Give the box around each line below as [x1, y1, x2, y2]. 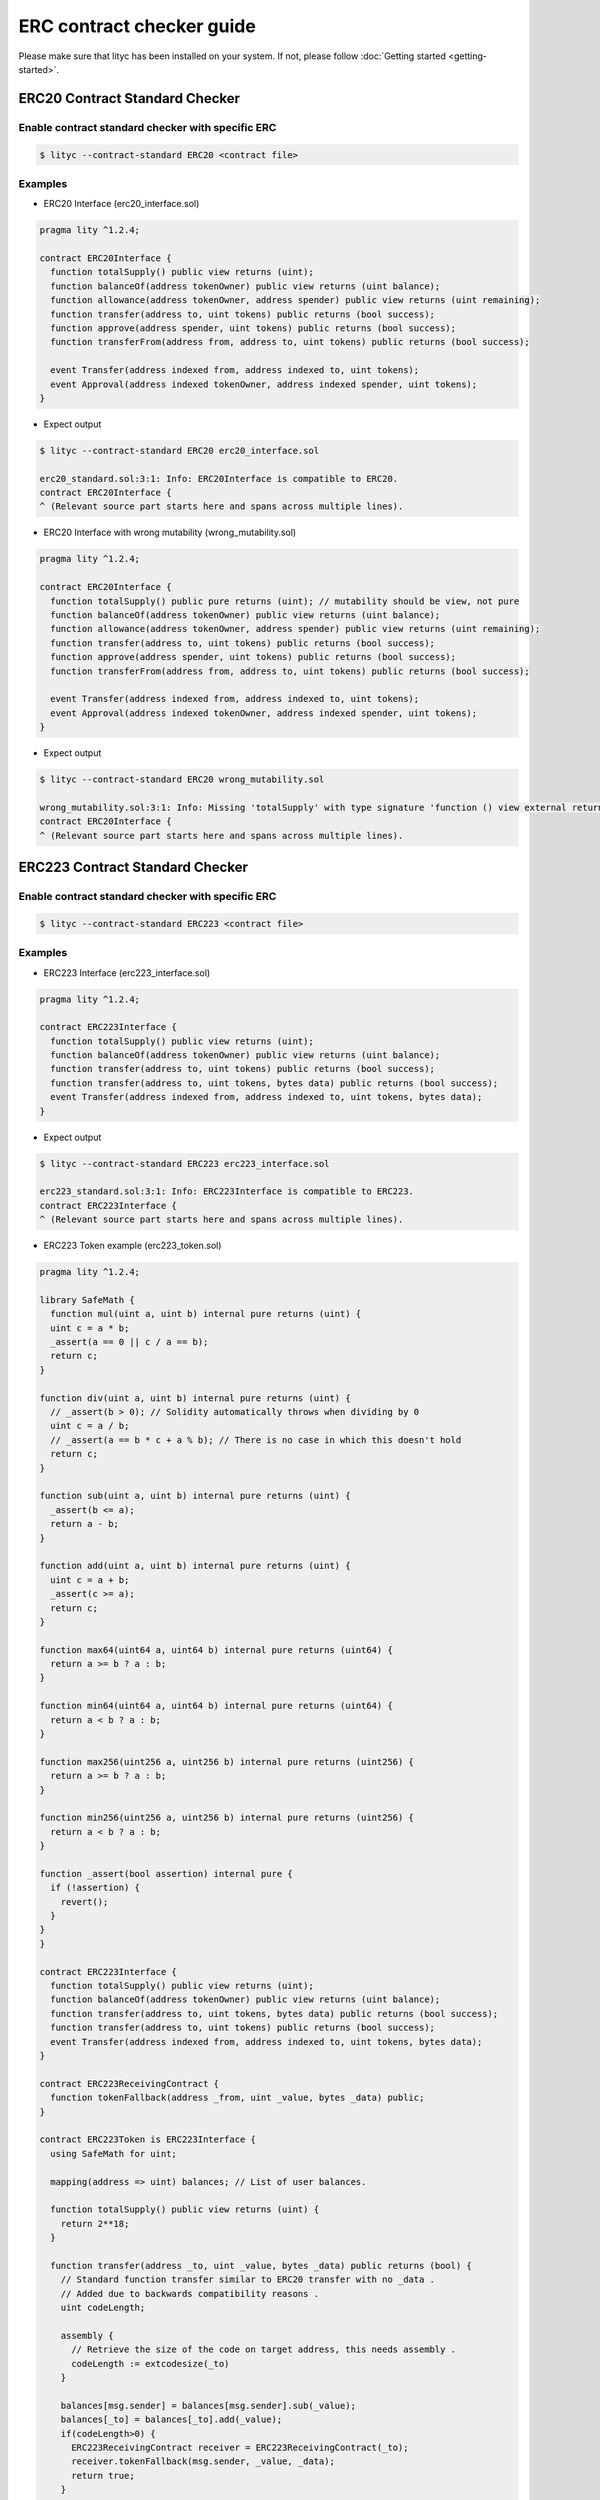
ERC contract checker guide [18, 15, 257, 37]
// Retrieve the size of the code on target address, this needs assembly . [71, 2344, 457, 2355]
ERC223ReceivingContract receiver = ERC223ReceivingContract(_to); [71, 2441, 409, 2453]
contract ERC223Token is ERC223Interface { [39, 2134, 257, 2145]
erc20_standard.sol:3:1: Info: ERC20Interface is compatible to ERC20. [39, 473, 399, 484]
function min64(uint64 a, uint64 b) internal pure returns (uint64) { [39, 1700, 394, 1712]
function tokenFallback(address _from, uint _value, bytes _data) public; [50, 2092, 425, 2104]
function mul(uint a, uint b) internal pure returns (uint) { [50, 1308, 362, 1320]
